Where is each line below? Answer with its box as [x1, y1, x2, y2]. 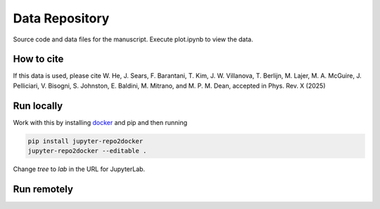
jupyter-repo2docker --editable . [27, 147, 147, 155]
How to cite [13, 53, 64, 65]
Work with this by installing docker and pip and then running [13, 118, 188, 126]
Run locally [13, 100, 63, 112]
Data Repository [13, 11, 110, 26]
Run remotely [13, 183, 74, 195]
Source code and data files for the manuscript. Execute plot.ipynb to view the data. [13, 35, 253, 43]
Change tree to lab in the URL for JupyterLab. [13, 165, 146, 173]
